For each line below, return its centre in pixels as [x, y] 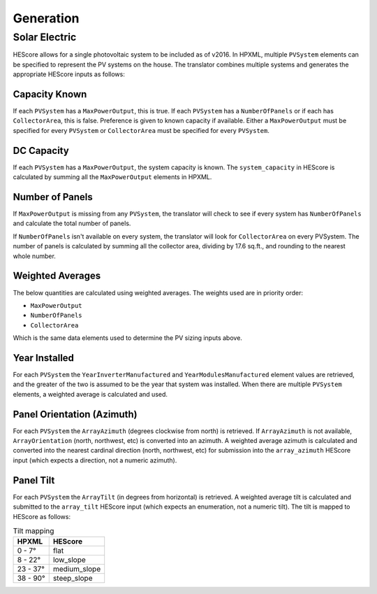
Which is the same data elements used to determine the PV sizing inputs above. [127, 338]
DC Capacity [41, 150]
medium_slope [77, 569]
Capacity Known [50, 94]
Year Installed [44, 358]
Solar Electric [45, 37]
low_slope [69, 560]
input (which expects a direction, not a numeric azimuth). [95, 460]
